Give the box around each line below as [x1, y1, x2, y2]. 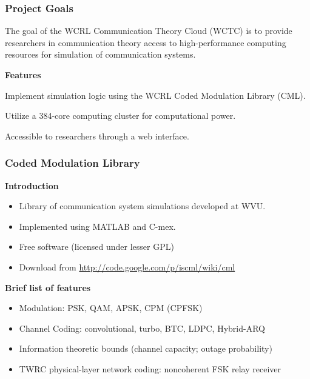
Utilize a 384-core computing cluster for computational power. [5, 109, 236, 122]
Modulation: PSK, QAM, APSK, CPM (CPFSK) [19, 301, 203, 314]
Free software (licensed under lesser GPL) [19, 240, 174, 253]
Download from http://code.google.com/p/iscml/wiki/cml [19, 260, 235, 273]
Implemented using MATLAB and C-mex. [19, 220, 176, 232]
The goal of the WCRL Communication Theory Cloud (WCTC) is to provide [5, 24, 292, 37]
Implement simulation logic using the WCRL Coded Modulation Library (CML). [5, 89, 306, 101]
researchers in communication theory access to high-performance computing [5, 36, 286, 49]
